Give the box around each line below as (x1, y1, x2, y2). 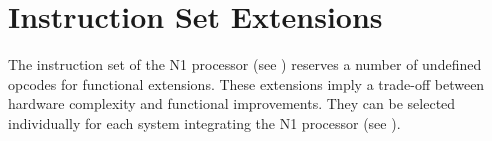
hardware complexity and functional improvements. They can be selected (8, 93, 456, 114)
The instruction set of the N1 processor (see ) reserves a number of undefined (8, 54, 482, 75)
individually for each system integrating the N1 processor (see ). (8, 112, 401, 133)
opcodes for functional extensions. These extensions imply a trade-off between (8, 73, 485, 94)
